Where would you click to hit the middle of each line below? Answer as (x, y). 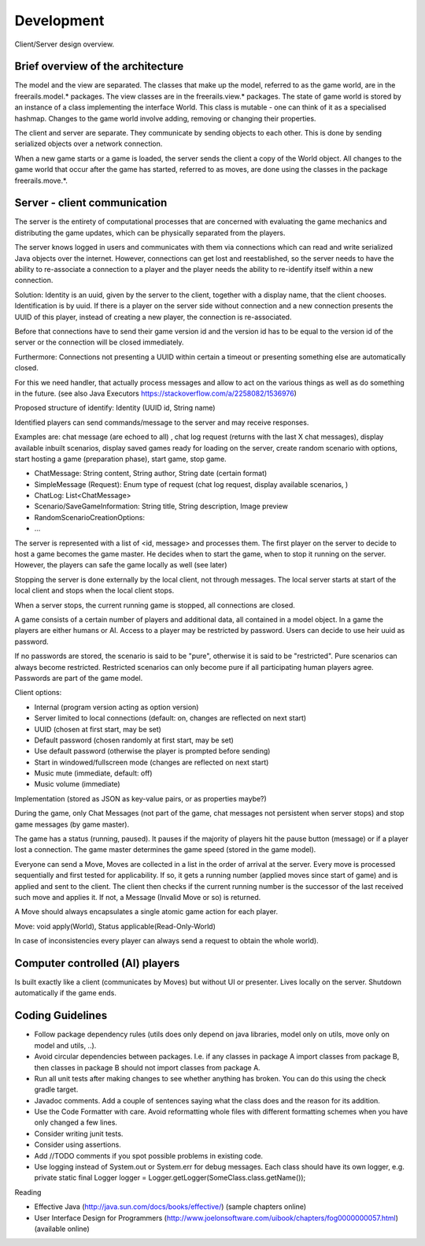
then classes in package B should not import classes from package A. (148, 1067)
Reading (28, 1192)
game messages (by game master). (72, 824)
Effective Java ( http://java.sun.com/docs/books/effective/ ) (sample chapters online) (170, 1207)
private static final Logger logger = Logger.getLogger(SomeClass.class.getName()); (170, 1177)
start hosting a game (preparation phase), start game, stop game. (121, 459)
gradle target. (56, 1090)
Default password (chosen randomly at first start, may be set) (134, 740)
